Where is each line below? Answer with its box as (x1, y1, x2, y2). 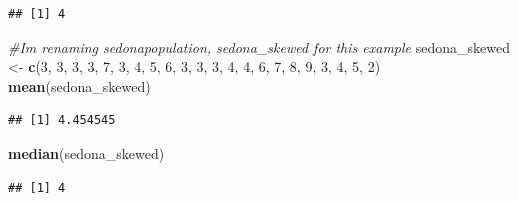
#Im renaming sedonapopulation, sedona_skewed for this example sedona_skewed (8, 36, 510, 57)
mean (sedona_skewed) (8, 75, 151, 96)
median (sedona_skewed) (8, 142, 165, 163)
